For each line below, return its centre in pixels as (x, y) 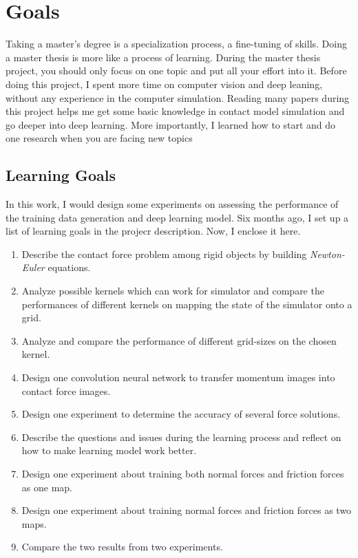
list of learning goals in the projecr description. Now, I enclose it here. (153, 231)
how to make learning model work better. (109, 450)
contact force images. (66, 390)
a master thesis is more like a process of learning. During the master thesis (163, 57)
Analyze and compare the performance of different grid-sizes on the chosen (179, 340)
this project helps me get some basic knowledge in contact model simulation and (175, 111)
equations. (69, 267)
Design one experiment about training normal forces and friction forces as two (187, 510)
